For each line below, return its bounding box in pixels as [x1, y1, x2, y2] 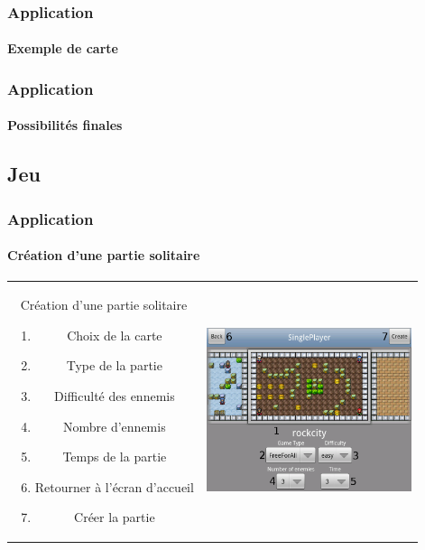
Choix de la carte [67, 325, 162, 344]
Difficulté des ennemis [53, 387, 175, 406]
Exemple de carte [7, 39, 118, 58]
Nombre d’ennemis [63, 416, 166, 435]
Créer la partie [74, 508, 155, 527]
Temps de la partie [62, 447, 167, 466]
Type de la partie [66, 356, 162, 375]
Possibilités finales [7, 116, 123, 135]
